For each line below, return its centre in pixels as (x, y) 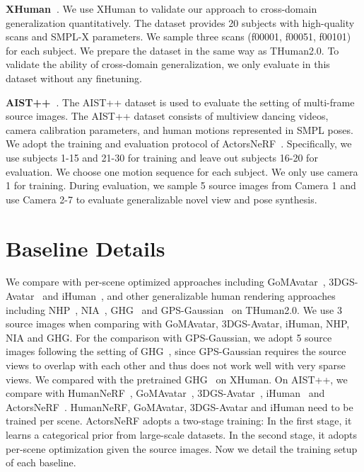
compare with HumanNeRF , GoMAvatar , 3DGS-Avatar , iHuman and (165, 393)
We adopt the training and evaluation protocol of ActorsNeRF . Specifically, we (179, 144)
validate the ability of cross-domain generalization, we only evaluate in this (168, 64)
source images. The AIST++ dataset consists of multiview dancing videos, (167, 116)
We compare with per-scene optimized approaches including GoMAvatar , (166, 282)
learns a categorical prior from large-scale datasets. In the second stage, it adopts (181, 434)
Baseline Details (86, 248)
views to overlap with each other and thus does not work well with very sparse (176, 365)
